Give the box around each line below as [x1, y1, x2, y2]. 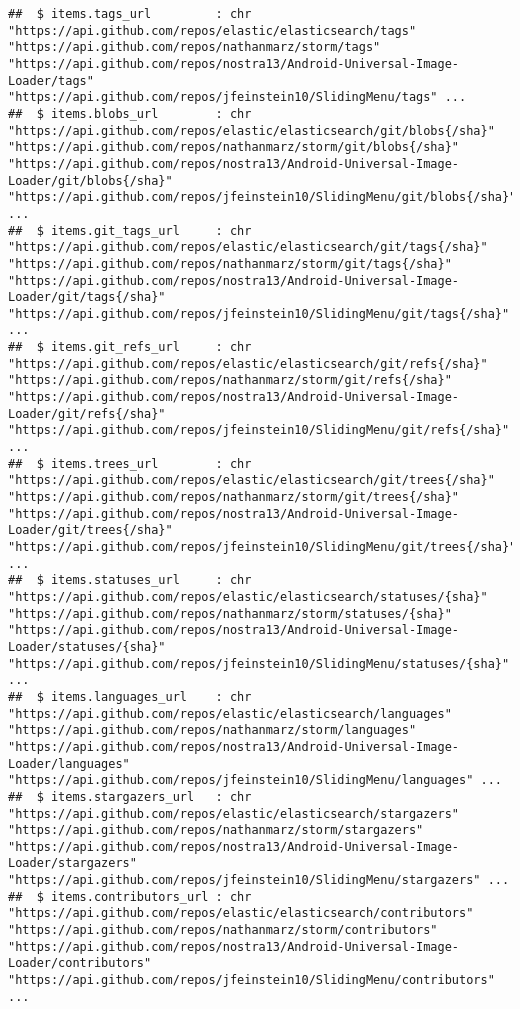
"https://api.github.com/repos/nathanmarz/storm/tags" [8, 40, 381, 55]
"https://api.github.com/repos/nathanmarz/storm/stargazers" [8, 823, 424, 838]
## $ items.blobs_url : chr [8, 106, 252, 121]
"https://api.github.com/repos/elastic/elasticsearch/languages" [8, 706, 452, 721]
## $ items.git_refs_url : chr [8, 340, 252, 355]
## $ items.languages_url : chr [8, 689, 252, 704]
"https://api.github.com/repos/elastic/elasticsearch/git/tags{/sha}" [8, 240, 488, 255]
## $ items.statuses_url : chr [8, 573, 252, 588]
